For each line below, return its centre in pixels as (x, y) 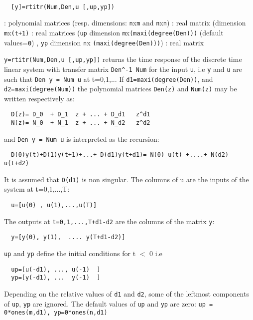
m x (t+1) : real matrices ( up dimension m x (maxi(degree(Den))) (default (114, 32)
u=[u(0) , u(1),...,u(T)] (54, 205)
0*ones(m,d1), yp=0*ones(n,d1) (56, 313)
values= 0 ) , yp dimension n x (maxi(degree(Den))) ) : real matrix (104, 42)
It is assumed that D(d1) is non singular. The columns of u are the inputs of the (126, 179)
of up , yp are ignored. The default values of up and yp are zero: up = (109, 303)
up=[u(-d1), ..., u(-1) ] (56, 269)
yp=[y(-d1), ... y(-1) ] (56, 278)
